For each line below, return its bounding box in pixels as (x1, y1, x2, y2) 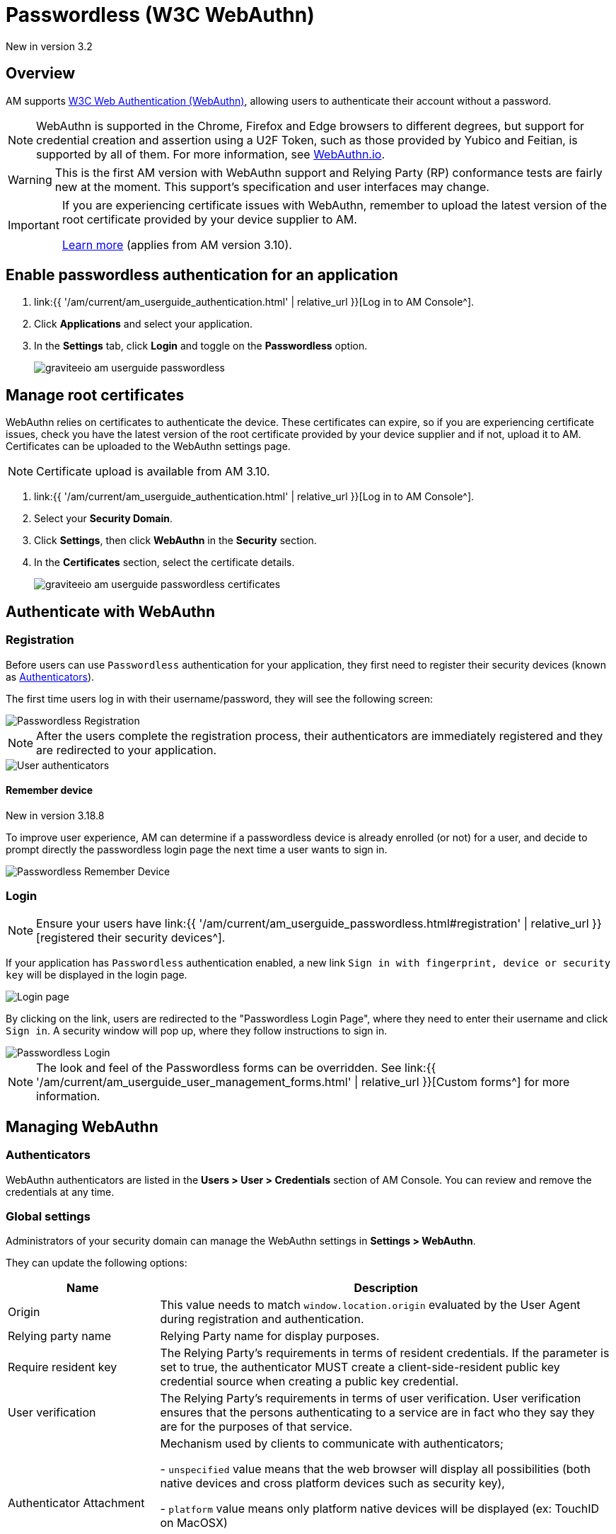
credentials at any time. (6, 1185, 115, 1198)
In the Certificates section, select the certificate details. (34, 556, 295, 569)
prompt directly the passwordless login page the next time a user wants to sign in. (6, 843, 388, 855)
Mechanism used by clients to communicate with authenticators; (160, 1436, 504, 1451)
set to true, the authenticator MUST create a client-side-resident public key (160, 1360, 560, 1375)
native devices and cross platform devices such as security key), (160, 1476, 505, 1491)
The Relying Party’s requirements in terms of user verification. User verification (160, 1391, 581, 1406)
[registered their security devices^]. (36, 930, 226, 945)
